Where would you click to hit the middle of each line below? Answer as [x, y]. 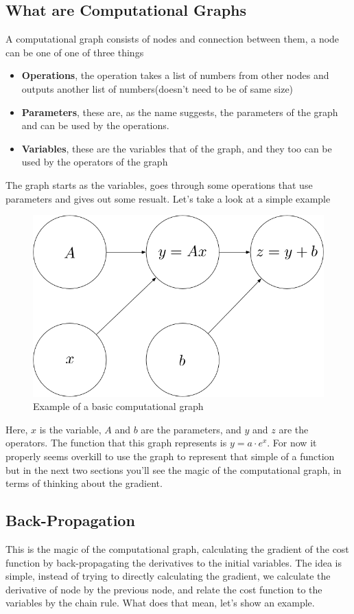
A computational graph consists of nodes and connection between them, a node [173, 39]
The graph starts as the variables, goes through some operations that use [159, 184]
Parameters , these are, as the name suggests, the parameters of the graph [180, 112]
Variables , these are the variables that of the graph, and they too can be [177, 148]
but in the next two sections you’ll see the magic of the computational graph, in [174, 469]
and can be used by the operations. [95, 125]
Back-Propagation [70, 520]
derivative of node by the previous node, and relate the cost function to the [164, 589]
